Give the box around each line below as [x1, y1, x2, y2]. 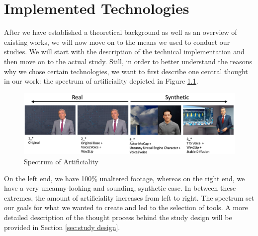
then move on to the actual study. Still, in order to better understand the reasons [4, 56, 253, 66]
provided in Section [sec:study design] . [4, 222, 120, 232]
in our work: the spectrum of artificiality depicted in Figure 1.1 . [4, 76, 198, 86]
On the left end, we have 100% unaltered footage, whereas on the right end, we [4, 173, 245, 183]
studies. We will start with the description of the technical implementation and [4, 46, 245, 57]
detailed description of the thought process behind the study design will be [4, 212, 232, 223]
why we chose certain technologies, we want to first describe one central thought [4, 66, 248, 76]
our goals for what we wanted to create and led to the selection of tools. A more [4, 202, 248, 213]
